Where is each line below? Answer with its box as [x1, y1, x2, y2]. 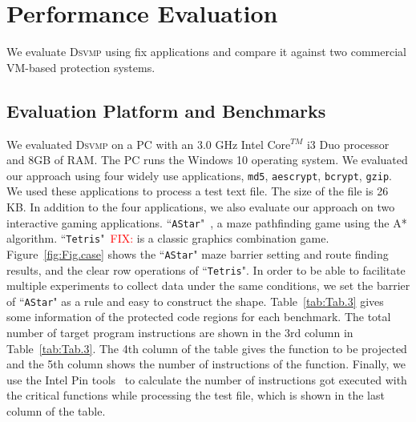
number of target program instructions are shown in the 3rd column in [6, 324, 353, 341]
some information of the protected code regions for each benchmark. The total [6, 308, 391, 325]
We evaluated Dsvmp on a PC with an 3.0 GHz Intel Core [6, 135, 291, 152]
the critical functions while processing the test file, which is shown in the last [6, 387, 385, 404]
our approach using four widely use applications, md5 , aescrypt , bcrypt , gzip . [6, 167, 392, 183]
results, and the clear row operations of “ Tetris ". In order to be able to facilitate [6, 261, 406, 278]
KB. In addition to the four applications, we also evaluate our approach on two [6, 198, 395, 215]
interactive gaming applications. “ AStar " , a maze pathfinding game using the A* [6, 214, 407, 231]
